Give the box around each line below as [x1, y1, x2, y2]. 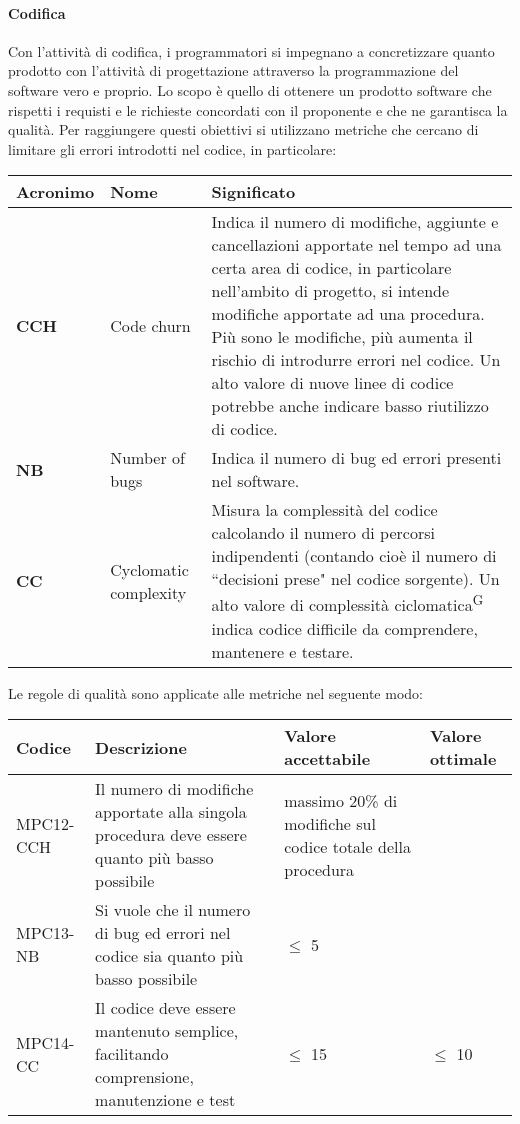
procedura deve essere [95, 823, 247, 847]
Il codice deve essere [95, 996, 236, 1020]
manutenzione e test [95, 1088, 236, 1112]
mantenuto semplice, [95, 1019, 239, 1043]
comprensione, [95, 1065, 194, 1089]
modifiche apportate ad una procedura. [211, 302, 485, 326]
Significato [211, 180, 296, 204]
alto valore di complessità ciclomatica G [211, 590, 484, 617]
